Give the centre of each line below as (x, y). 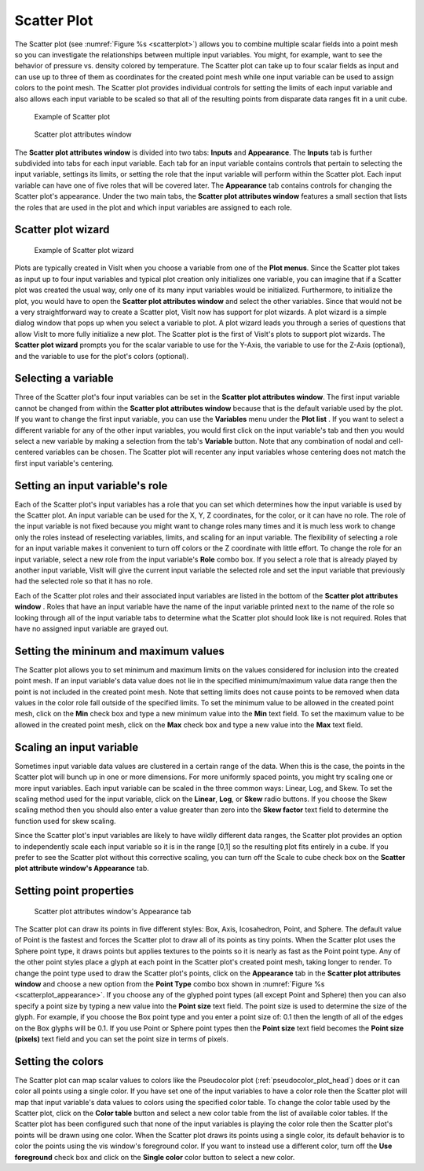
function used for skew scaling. (66, 821)
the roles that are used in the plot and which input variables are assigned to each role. (153, 207)
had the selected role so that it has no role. (84, 581)
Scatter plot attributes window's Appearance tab (113, 911)
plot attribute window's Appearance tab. (82, 869)
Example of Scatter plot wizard (84, 251)
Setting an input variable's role (91, 486)
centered (29, 452)
